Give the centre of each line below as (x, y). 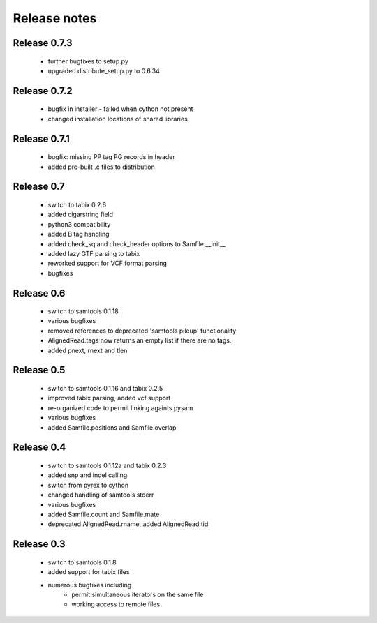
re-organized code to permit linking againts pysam (120, 407)
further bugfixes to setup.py (88, 61)
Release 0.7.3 (43, 43)
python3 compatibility (79, 224)
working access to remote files (116, 604)
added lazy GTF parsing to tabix (94, 253)
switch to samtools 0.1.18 (83, 311)
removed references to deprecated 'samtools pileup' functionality (142, 331)
